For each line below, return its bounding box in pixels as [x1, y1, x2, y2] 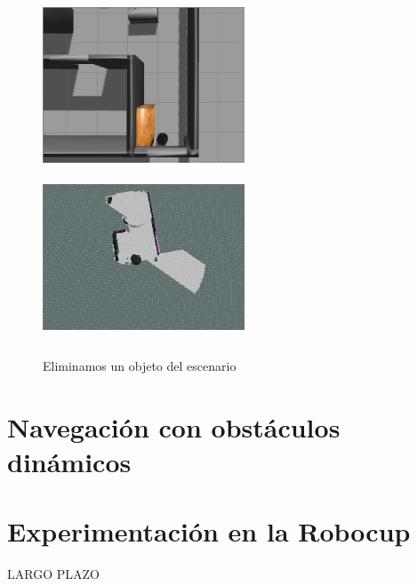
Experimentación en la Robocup [7, 513, 411, 550]
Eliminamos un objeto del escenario [43, 357, 237, 375]
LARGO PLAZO [7, 565, 100, 583]
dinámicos [7, 444, 132, 480]
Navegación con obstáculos [7, 408, 341, 445]
